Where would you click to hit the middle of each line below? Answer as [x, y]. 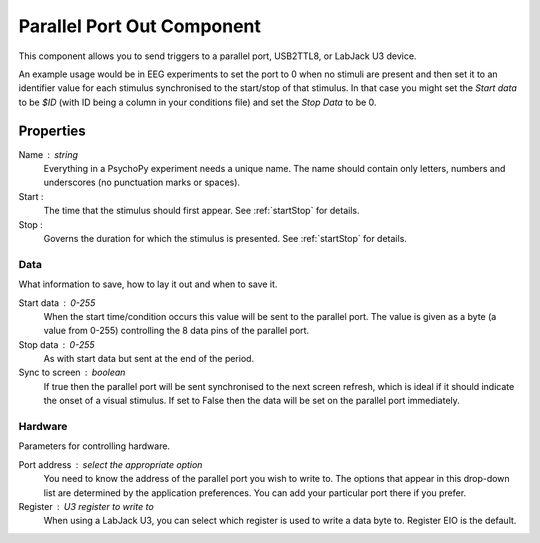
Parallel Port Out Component [140, 26]
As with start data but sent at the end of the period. [149, 359]
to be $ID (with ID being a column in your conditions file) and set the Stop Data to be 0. [197, 102]
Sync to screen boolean [72, 372]
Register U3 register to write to [86, 506]
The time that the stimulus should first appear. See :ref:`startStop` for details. [201, 211]
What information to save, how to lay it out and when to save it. [148, 284]
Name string [48, 154]
